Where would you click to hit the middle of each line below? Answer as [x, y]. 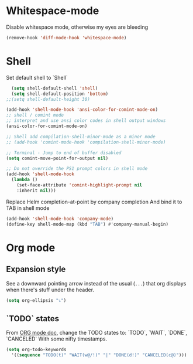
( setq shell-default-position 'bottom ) [60, 94]
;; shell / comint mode [35, 115]
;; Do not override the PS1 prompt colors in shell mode [77, 169]
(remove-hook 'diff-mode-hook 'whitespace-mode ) [66, 38]
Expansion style [36, 269]
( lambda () [25, 180]
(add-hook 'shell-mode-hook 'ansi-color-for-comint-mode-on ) [82, 110]
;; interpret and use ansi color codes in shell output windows [86, 121]
